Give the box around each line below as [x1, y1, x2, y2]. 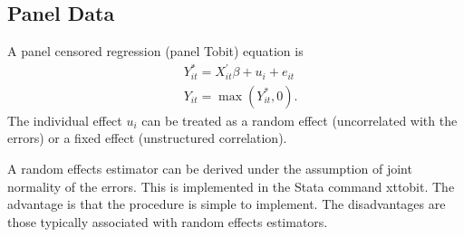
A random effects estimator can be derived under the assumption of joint [7, 159, 412, 177]
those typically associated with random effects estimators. [7, 212, 328, 231]
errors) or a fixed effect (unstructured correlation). [7, 128, 287, 147]
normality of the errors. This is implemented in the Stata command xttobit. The [7, 176, 455, 195]
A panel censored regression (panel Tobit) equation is [7, 42, 304, 61]
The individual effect [7, 110, 122, 129]
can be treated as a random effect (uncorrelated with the [141, 110, 458, 129]
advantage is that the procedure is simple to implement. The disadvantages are [7, 194, 446, 213]
